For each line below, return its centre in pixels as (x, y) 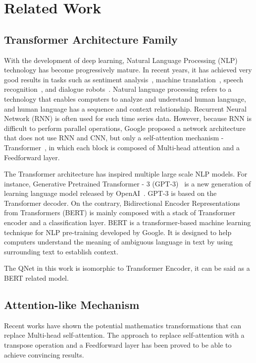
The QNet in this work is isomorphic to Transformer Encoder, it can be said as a (127, 268)
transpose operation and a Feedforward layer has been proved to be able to (118, 345)
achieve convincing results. (44, 354)
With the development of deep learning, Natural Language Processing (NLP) (121, 60)
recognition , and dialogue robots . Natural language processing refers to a (118, 89)
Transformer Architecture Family (91, 39)
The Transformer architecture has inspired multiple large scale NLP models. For (126, 174)
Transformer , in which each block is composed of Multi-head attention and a (122, 147)
